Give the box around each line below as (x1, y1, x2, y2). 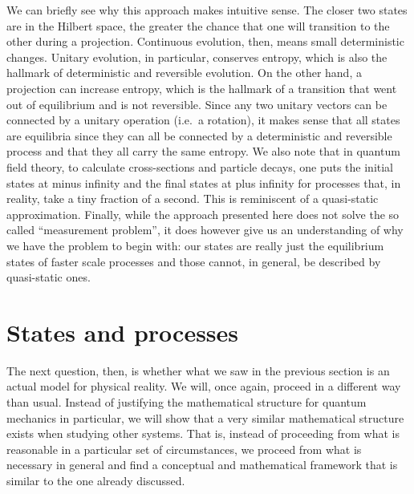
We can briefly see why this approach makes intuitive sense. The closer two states (6, 2, 408, 18)
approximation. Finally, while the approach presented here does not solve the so (6, 205, 400, 222)
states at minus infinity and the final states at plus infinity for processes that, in (6, 174, 401, 191)
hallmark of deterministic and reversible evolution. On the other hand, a (6, 64, 362, 81)
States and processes (6, 315, 239, 348)
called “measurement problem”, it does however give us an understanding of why (6, 221, 404, 238)
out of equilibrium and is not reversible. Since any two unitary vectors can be (6, 95, 388, 112)
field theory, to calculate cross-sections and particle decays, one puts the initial (6, 158, 394, 175)
